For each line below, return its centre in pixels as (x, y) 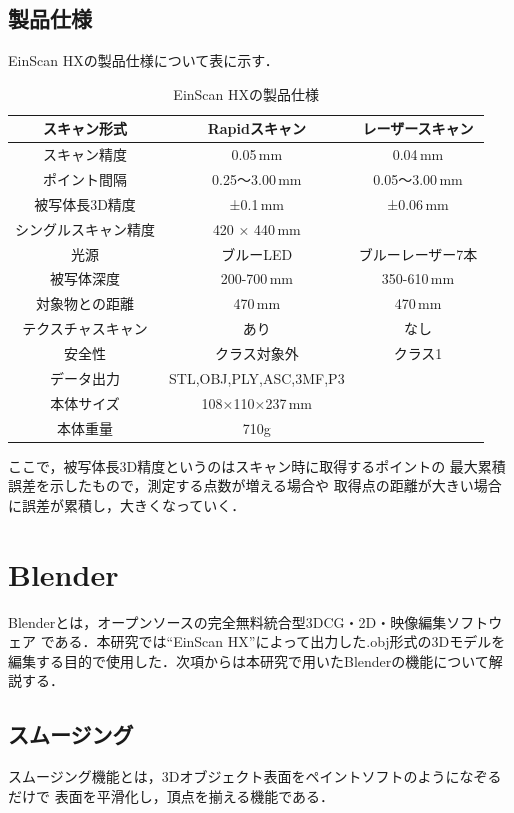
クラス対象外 (256, 352)
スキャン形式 (85, 128)
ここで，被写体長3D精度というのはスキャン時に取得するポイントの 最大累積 (257, 465)
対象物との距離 (85, 303)
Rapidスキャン (256, 128)
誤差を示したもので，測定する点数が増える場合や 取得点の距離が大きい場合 (255, 485)
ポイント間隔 (85, 179)
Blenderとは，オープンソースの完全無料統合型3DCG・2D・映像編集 (227, 621)
